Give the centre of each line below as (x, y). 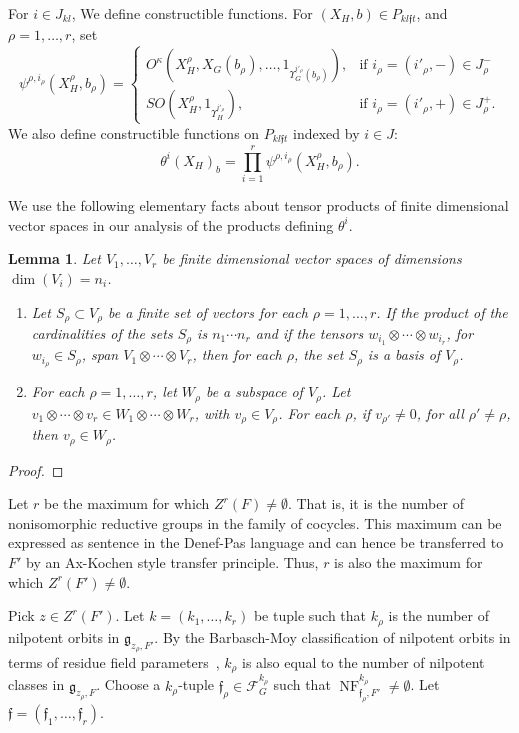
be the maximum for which (127, 503)
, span (100, 354)
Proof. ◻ (36, 469)
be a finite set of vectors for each (208, 311)
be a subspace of (254, 391)
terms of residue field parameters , (114, 661)
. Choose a (128, 684)
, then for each (237, 354)
